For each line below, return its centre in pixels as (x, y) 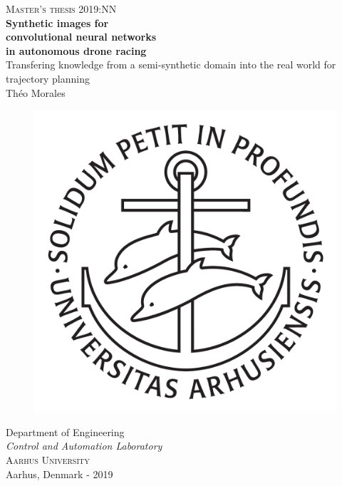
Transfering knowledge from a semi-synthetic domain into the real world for (171, 64)
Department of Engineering (65, 431)
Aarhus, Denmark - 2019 (59, 474)
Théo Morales (36, 92)
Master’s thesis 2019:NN (61, 9)
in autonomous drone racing (76, 50)
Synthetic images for (57, 22)
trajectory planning (48, 78)
